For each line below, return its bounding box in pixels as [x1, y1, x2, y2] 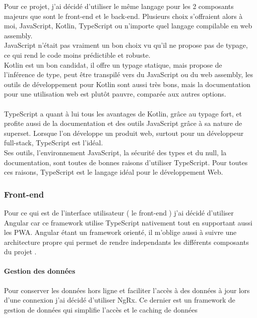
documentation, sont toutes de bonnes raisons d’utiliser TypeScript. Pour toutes [4, 157, 248, 167]
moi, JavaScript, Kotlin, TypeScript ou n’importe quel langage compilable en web [4, 20, 253, 31]
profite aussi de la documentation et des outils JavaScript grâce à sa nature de [4, 118, 242, 128]
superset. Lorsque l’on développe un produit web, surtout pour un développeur [4, 127, 244, 138]
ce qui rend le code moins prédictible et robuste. [4, 49, 151, 60]
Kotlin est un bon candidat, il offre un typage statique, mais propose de [4, 59, 222, 70]
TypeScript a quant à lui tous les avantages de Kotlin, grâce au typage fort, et [4, 108, 242, 118]
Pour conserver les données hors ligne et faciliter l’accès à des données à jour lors [4, 285, 250, 295]
